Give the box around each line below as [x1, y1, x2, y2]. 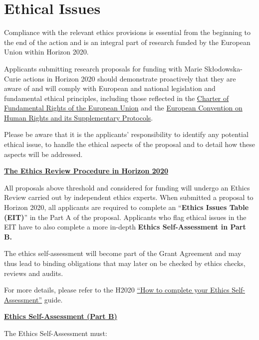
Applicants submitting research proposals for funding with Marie [4, 63, 202, 73]
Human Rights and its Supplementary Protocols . [4, 112, 153, 122]
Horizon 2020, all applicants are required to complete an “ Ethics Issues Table [4, 202, 249, 212]
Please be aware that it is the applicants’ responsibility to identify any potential [4, 129, 249, 139]
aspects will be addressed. [4, 148, 83, 159]
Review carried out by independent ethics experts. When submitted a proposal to [4, 192, 254, 202]
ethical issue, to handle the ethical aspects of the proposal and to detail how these [4, 139, 255, 149]
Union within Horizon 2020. [4, 46, 89, 57]
